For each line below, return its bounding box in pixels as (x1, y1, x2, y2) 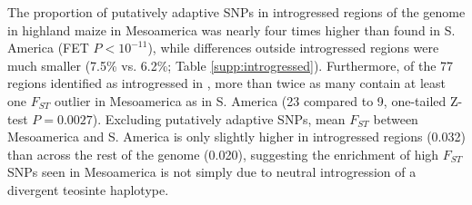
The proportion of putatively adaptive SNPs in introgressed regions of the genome (7, 3, 466, 21)
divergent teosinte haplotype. (7, 180, 169, 199)
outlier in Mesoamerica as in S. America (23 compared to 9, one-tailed (54, 91, 447, 110)
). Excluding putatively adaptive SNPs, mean (92, 109, 346, 128)
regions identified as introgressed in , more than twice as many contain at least (7, 73, 447, 93)
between (373, 109, 418, 128)
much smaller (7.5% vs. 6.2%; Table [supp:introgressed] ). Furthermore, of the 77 (7, 55, 454, 74)
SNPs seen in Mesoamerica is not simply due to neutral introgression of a (7, 162, 417, 181)
